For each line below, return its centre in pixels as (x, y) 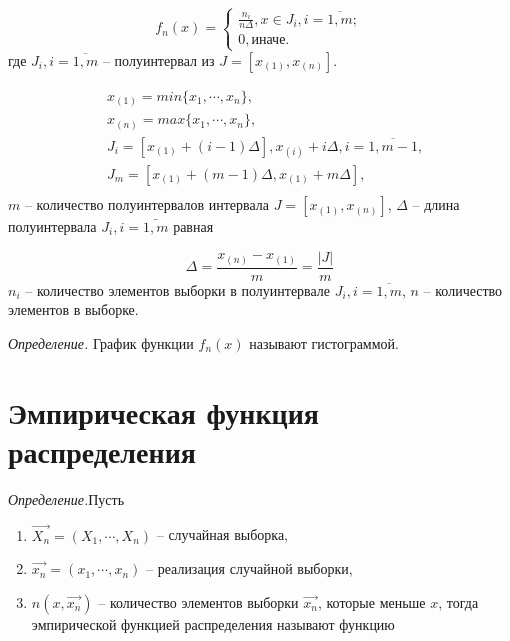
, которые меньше (371, 601)
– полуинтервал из (158, 59)
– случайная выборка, (222, 534)
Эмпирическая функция (163, 411)
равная (193, 226)
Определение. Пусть (66, 498)
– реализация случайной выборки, (249, 568)
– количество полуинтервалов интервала (147, 204)
